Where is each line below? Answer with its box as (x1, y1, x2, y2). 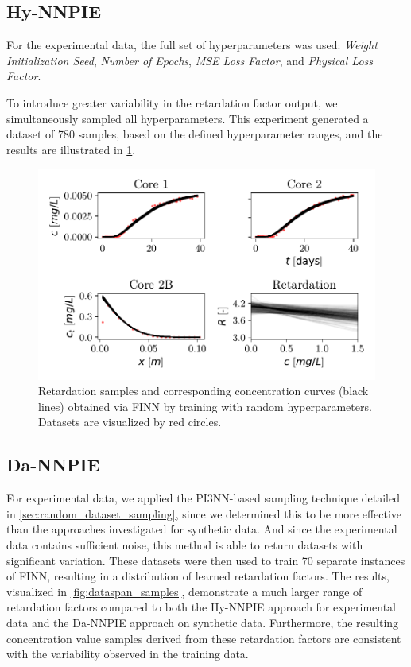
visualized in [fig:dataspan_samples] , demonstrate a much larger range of (6, 583, 363, 599)
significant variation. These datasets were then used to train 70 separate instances (6, 552, 405, 568)
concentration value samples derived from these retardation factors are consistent (6, 630, 401, 646)
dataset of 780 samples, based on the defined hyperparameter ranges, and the (6, 126, 383, 142)
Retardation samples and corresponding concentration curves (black (38, 382, 369, 399)
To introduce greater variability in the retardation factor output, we (6, 94, 338, 111)
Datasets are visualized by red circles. (38, 413, 222, 430)
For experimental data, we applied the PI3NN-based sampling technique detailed (6, 490, 400, 506)
